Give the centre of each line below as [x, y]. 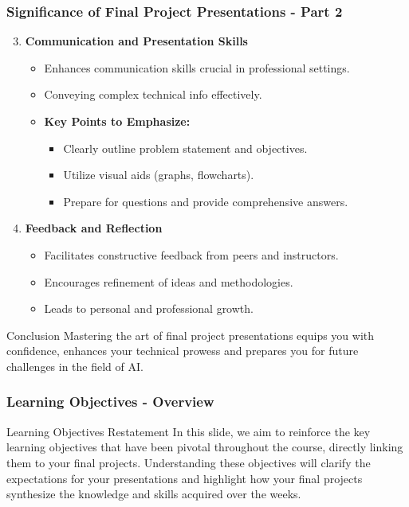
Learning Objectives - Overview [110, 402]
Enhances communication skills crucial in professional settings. [197, 67]
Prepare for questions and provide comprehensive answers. [206, 201]
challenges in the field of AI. [75, 366]
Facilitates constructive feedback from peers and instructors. [191, 254]
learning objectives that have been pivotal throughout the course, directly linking [205, 447]
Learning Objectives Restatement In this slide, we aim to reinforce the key [189, 431]
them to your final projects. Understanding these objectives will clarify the [189, 462]
